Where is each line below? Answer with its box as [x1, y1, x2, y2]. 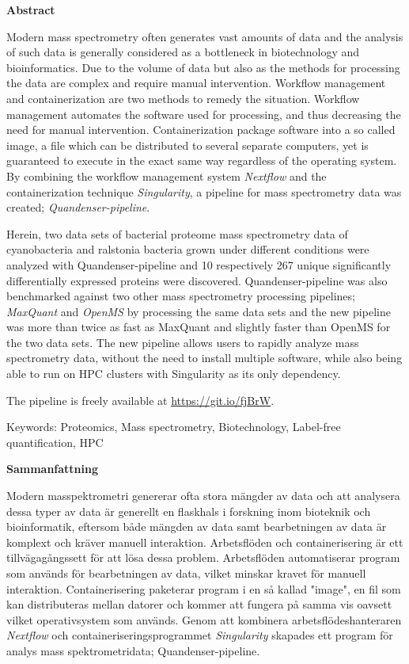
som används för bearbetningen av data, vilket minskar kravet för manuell [6, 565, 366, 581]
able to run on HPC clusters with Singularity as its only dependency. [6, 365, 341, 382]
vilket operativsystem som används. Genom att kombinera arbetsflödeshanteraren [6, 611, 402, 628]
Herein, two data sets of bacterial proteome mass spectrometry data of [6, 225, 348, 242]
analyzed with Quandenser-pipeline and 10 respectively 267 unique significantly [6, 256, 392, 273]
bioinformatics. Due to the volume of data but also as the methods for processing [6, 59, 400, 75]
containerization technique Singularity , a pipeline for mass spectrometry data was [6, 183, 402, 200]
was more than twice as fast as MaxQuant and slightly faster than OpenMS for [6, 319, 391, 335]
